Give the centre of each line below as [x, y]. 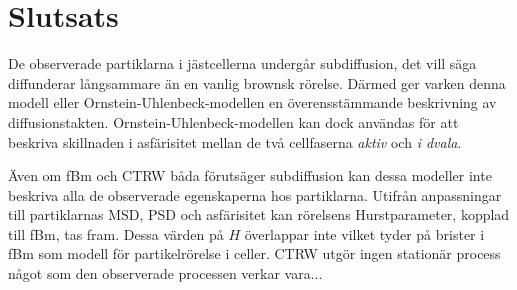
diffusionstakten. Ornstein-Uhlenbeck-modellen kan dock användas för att [233, 121]
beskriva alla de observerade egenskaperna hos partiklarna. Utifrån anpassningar [255, 194]
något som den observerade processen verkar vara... [165, 273]
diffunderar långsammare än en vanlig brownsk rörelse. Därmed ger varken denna [257, 82]
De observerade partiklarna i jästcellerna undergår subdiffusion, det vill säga [242, 63]
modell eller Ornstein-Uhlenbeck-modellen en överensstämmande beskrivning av [252, 102]
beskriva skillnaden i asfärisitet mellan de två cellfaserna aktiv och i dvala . [235, 141]
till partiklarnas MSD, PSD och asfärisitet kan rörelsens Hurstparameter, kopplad [259, 214]
